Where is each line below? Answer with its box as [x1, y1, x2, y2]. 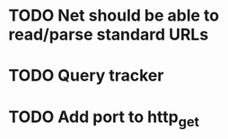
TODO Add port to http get [8, 107, 199, 130]
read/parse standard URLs [8, 24, 209, 45]
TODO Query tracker [8, 65, 164, 86]
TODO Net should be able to [8, 5, 220, 26]
